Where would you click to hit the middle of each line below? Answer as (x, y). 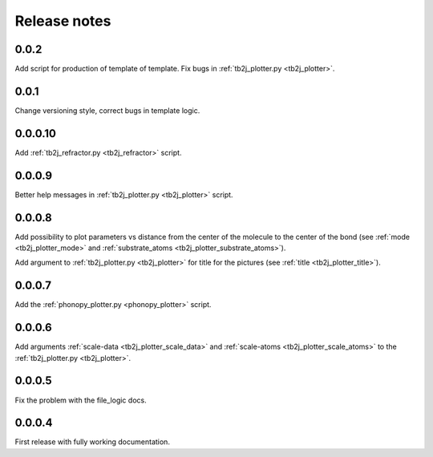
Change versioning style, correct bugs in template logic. (107, 110)
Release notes (63, 21)
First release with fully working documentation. (92, 442)
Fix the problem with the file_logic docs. (81, 400)
